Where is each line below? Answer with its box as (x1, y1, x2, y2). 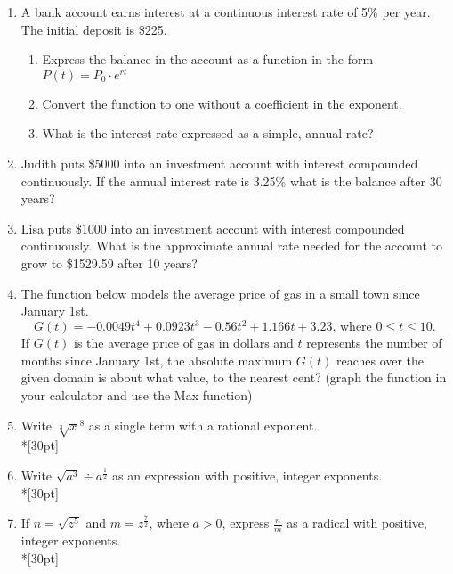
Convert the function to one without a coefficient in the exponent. (42, 94, 402, 112)
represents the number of (306, 333, 442, 352)
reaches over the (336, 350, 425, 369)
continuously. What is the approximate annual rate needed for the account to (20, 236, 442, 255)
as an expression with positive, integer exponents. (112, 466, 383, 485)
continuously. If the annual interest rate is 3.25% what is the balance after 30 (20, 171, 442, 190)
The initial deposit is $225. (20, 20, 167, 38)
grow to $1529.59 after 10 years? (20, 254, 198, 273)
